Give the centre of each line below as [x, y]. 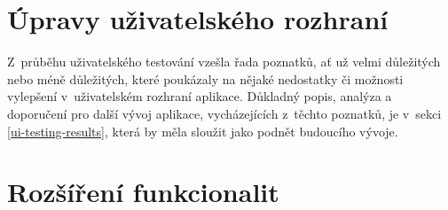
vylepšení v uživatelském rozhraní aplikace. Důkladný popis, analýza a [200, 96]
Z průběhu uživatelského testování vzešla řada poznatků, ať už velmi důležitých [224, 62]
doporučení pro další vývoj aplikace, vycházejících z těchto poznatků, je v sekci [224, 113]
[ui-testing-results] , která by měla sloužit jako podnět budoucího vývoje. [203, 131]
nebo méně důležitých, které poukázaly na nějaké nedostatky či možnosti [205, 78]
